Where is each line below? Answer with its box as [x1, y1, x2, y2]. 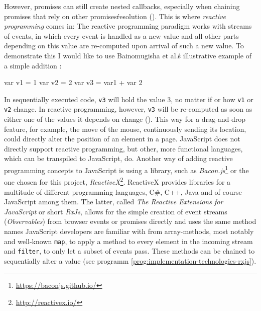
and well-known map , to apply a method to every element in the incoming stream [4, 236, 253, 246]
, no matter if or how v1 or [171, 94, 253, 104]
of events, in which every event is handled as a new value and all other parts [4, 30, 239, 41]
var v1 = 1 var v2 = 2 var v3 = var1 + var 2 [4, 77, 143, 88]
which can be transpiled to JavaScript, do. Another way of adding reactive [4, 153, 233, 164]
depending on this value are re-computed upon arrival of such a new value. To [4, 40, 244, 51]
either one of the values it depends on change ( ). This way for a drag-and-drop [4, 114, 246, 124]
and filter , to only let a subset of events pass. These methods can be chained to [4, 246, 255, 256]
